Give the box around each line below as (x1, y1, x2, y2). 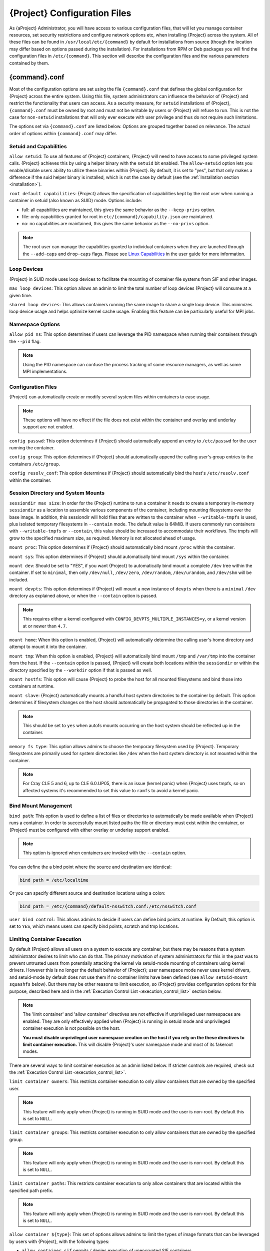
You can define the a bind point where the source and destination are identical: (9, 864, 172, 870)
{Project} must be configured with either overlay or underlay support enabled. (9, 827, 170, 833)
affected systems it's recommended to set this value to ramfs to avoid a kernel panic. (22, 787, 199, 793)
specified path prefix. (9, 1187, 53, 1193)
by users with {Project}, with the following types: (9, 1238, 109, 1244)
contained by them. (9, 60, 49, 66)
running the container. (9, 445, 55, 451)
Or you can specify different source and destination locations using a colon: (9, 890, 165, 896)
